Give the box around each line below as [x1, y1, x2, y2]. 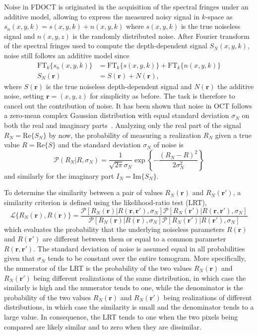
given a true [215, 129, 252, 140]
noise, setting [4, 91, 44, 101]
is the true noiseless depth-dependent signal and [46, 81, 192, 91]
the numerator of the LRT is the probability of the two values [4, 263, 192, 273]
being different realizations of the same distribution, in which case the [33, 272, 246, 283]
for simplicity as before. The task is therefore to [90, 91, 235, 101]
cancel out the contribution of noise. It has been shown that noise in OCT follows [4, 100, 253, 111]
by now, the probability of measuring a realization [49, 129, 201, 140]
